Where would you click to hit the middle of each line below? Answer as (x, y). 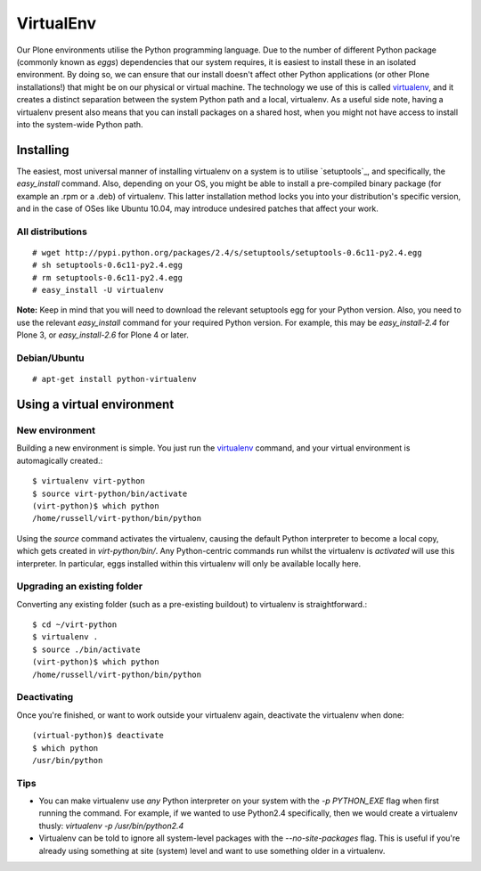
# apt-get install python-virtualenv (115, 379)
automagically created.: (60, 460)
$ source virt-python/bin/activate (110, 493)
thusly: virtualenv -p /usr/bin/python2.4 (111, 826)
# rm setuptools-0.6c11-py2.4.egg (107, 277)
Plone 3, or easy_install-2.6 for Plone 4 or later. (102, 335)
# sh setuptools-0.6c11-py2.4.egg (107, 265)
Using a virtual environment (95, 405)
